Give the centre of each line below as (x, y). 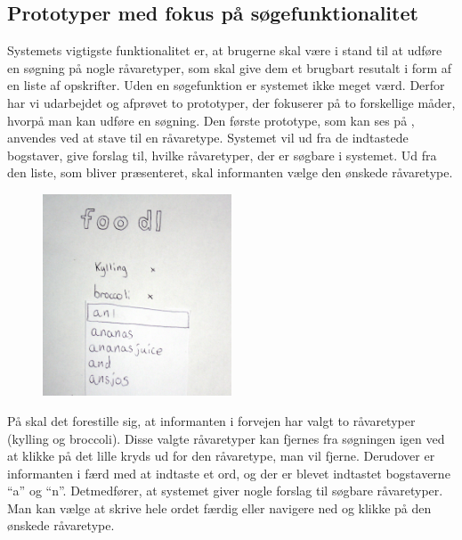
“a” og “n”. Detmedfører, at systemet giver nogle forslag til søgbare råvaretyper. (225, 491)
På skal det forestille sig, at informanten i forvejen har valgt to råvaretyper (211, 420)
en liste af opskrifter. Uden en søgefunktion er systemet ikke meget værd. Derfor (226, 85)
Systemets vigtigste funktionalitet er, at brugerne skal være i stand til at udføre (225, 50)
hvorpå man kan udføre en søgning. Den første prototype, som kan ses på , (211, 120)
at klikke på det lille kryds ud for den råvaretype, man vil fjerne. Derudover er (221, 456)
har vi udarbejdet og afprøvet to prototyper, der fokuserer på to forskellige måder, (231, 102)
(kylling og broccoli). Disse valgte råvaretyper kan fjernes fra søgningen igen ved (226, 438)
